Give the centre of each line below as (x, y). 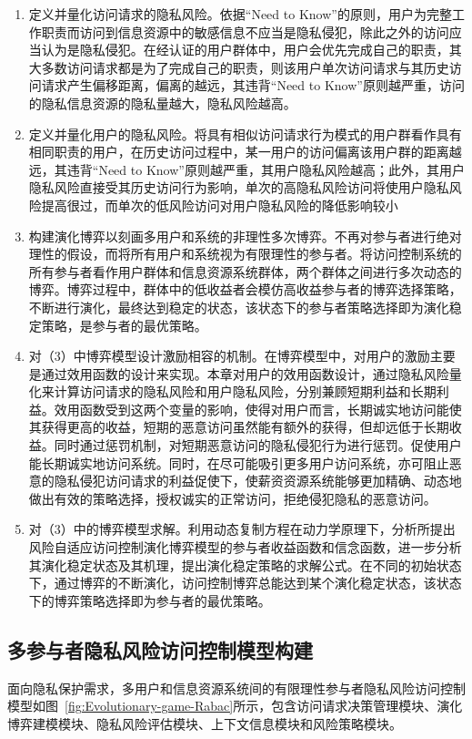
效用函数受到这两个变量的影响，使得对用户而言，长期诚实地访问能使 (258, 409)
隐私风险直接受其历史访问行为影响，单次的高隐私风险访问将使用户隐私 (239, 187)
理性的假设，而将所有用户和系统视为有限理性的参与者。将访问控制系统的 (245, 254)
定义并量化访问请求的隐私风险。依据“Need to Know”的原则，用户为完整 (240, 14)
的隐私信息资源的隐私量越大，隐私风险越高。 (162, 103)
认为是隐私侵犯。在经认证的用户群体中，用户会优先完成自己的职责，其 (251, 50)
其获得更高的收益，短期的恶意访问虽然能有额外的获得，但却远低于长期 (239, 427)
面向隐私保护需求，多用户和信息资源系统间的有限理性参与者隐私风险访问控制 (236, 688)
